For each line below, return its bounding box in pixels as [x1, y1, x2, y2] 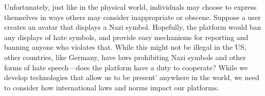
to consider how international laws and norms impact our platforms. [4, 82, 219, 92]
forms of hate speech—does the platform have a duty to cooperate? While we [4, 62, 248, 72]
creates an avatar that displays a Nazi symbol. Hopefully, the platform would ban [4, 22, 261, 32]
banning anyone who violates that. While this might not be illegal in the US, [4, 42, 246, 52]
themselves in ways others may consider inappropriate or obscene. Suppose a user [4, 11, 261, 22]
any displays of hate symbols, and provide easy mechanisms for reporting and [4, 31, 249, 42]
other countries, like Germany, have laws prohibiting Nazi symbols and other [4, 51, 246, 62]
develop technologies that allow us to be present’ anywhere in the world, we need [4, 72, 259, 83]
